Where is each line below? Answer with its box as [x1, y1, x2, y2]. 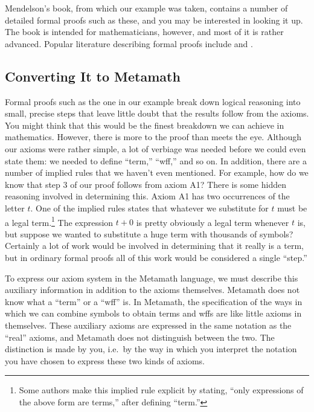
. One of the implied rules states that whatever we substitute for [30, 201, 269, 214]
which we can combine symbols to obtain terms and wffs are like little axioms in [5, 307, 302, 320]
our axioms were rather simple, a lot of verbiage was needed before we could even [5, 142, 306, 155]
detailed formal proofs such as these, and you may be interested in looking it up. [5, 13, 303, 26]
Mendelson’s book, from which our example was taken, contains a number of [5, 2, 288, 14]
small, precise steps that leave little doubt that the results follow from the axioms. [5, 107, 309, 120]
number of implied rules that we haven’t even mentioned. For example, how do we [5, 166, 309, 179]
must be [277, 201, 307, 214]
